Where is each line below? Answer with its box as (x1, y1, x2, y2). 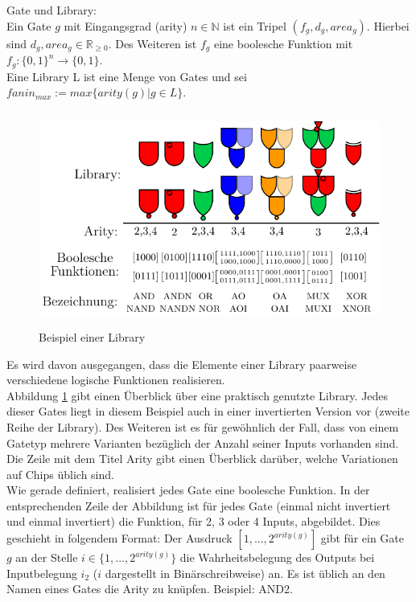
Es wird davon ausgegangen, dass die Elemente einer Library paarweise (6, 355, 357, 372)
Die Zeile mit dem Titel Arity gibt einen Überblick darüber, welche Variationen (6, 450, 398, 467)
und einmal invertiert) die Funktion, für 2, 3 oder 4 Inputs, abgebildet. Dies (6, 513, 381, 530)
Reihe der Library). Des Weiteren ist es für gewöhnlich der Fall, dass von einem (6, 418, 399, 435)
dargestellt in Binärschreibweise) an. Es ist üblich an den (105, 564, 385, 581)
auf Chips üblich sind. (6, 465, 114, 482)
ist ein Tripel (223, 17, 286, 34)
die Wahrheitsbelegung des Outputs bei (179, 549, 375, 566)
